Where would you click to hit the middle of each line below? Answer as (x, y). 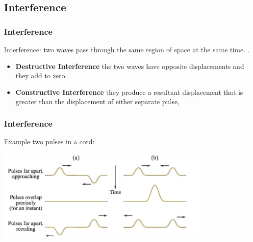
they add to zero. (41, 76)
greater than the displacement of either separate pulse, (97, 101)
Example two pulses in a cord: (49, 142)
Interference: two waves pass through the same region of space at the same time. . (127, 49)
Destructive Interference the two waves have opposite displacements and (130, 66)
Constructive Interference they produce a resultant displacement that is (129, 92)
